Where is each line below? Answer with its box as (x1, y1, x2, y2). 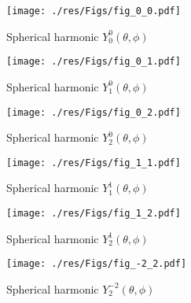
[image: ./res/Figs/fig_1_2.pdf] (6, 208, 181, 219)
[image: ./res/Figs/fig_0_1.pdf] (6, 56, 181, 68)
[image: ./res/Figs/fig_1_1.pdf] (6, 157, 181, 168)
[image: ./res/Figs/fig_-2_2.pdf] (6, 258, 187, 270)
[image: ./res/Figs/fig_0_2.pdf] (6, 106, 181, 118)
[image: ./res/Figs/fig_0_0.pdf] (6, 6, 181, 17)
